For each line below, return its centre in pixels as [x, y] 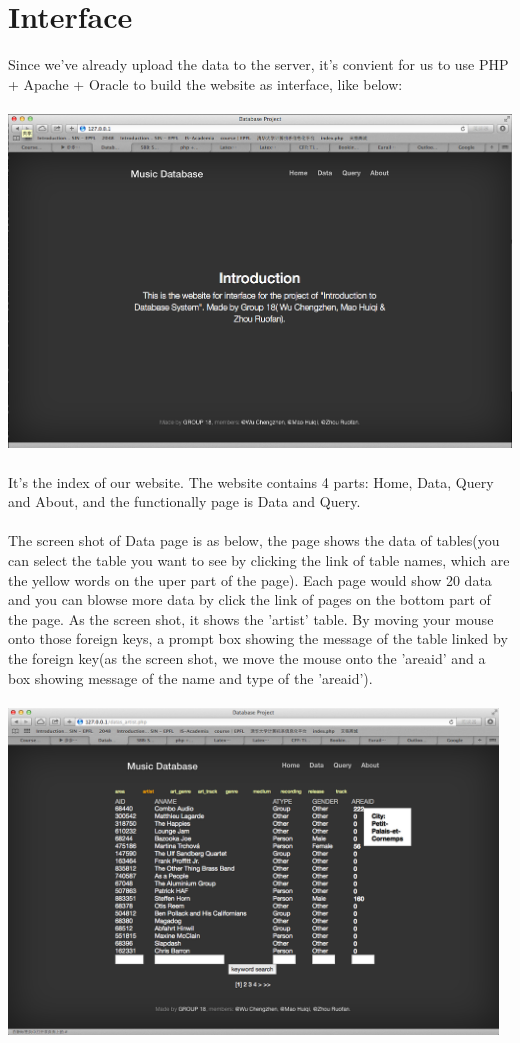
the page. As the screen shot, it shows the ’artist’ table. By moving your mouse [251, 618]
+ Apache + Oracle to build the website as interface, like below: [205, 83]
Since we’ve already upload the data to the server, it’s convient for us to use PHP [258, 64]
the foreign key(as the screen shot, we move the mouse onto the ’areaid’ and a [247, 657]
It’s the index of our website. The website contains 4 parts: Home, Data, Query [251, 481]
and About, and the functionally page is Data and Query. [184, 501]
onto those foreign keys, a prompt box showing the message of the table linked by [258, 638]
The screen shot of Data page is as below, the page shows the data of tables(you [254, 540]
